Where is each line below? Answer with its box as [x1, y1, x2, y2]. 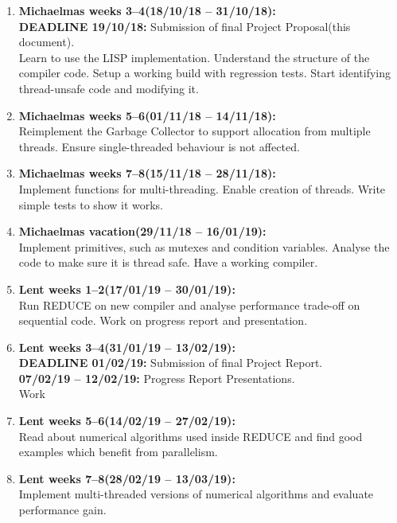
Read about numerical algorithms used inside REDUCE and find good [18, 427, 363, 444]
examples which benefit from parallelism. [18, 443, 218, 460]
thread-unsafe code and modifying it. [18, 80, 199, 96]
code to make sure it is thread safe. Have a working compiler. [18, 254, 318, 271]
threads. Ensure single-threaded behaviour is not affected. [18, 138, 300, 154]
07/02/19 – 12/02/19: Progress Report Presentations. [18, 369, 295, 386]
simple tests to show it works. [18, 196, 164, 213]
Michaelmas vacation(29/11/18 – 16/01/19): [18, 223, 267, 240]
